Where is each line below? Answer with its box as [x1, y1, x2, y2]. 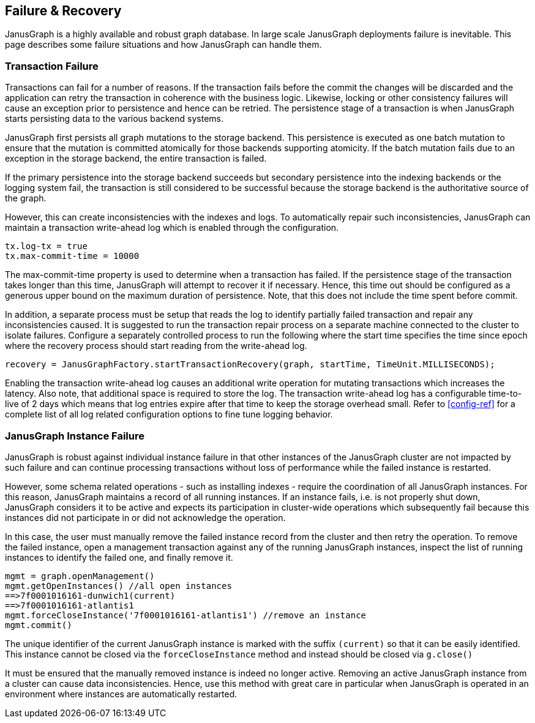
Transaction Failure [5, 59, 99, 72]
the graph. [5, 193, 47, 204]
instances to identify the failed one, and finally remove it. [5, 552, 233, 563]
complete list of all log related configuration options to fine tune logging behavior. [5, 409, 333, 420]
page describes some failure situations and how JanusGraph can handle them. [5, 39, 322, 50]
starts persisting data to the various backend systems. [5, 113, 223, 124]
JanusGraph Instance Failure [5, 429, 145, 442]
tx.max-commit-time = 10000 [5, 251, 140, 261]
